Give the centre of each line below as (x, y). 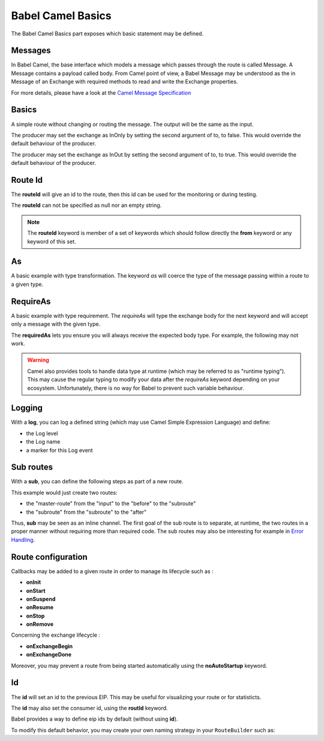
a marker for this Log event (59, 450)
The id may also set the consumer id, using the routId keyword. (89, 708)
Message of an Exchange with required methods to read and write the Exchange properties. (124, 82)
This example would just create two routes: (64, 492)
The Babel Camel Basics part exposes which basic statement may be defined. (107, 34)
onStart (36, 591)
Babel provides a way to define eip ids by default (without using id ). (94, 719)
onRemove (40, 624)
